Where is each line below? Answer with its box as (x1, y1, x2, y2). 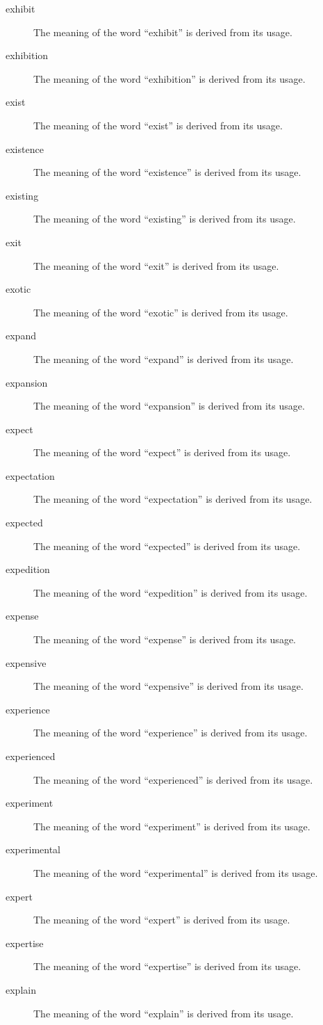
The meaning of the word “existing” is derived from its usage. (33, 211, 296, 226)
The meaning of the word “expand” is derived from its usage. (33, 351, 294, 366)
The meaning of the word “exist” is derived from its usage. (33, 118, 283, 132)
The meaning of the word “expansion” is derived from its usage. (33, 398, 305, 413)
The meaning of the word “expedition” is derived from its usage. (33, 585, 308, 599)
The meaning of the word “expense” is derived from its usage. (33, 632, 296, 647)
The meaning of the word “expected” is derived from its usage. (33, 538, 301, 553)
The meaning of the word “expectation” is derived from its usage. (33, 492, 313, 506)
